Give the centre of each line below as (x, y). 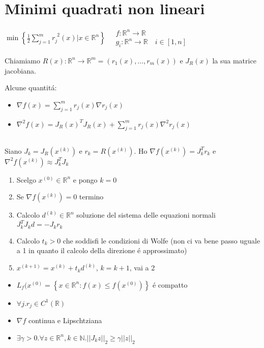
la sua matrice (234, 60)
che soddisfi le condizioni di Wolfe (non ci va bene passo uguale (162, 240)
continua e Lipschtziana (65, 320)
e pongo (85, 179)
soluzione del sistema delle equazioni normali (146, 215)
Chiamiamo (22, 60)
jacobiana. (20, 70)
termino (91, 197)
